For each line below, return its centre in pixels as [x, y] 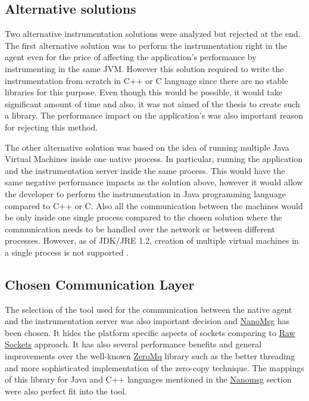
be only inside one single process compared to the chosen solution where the [143, 217]
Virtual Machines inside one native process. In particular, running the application [154, 159]
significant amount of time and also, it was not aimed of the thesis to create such [152, 103]
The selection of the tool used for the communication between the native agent [149, 309]
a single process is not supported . [67, 252]
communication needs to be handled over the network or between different [140, 229]
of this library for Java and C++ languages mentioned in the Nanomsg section [148, 379]
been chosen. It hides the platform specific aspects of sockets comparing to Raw [150, 332]
